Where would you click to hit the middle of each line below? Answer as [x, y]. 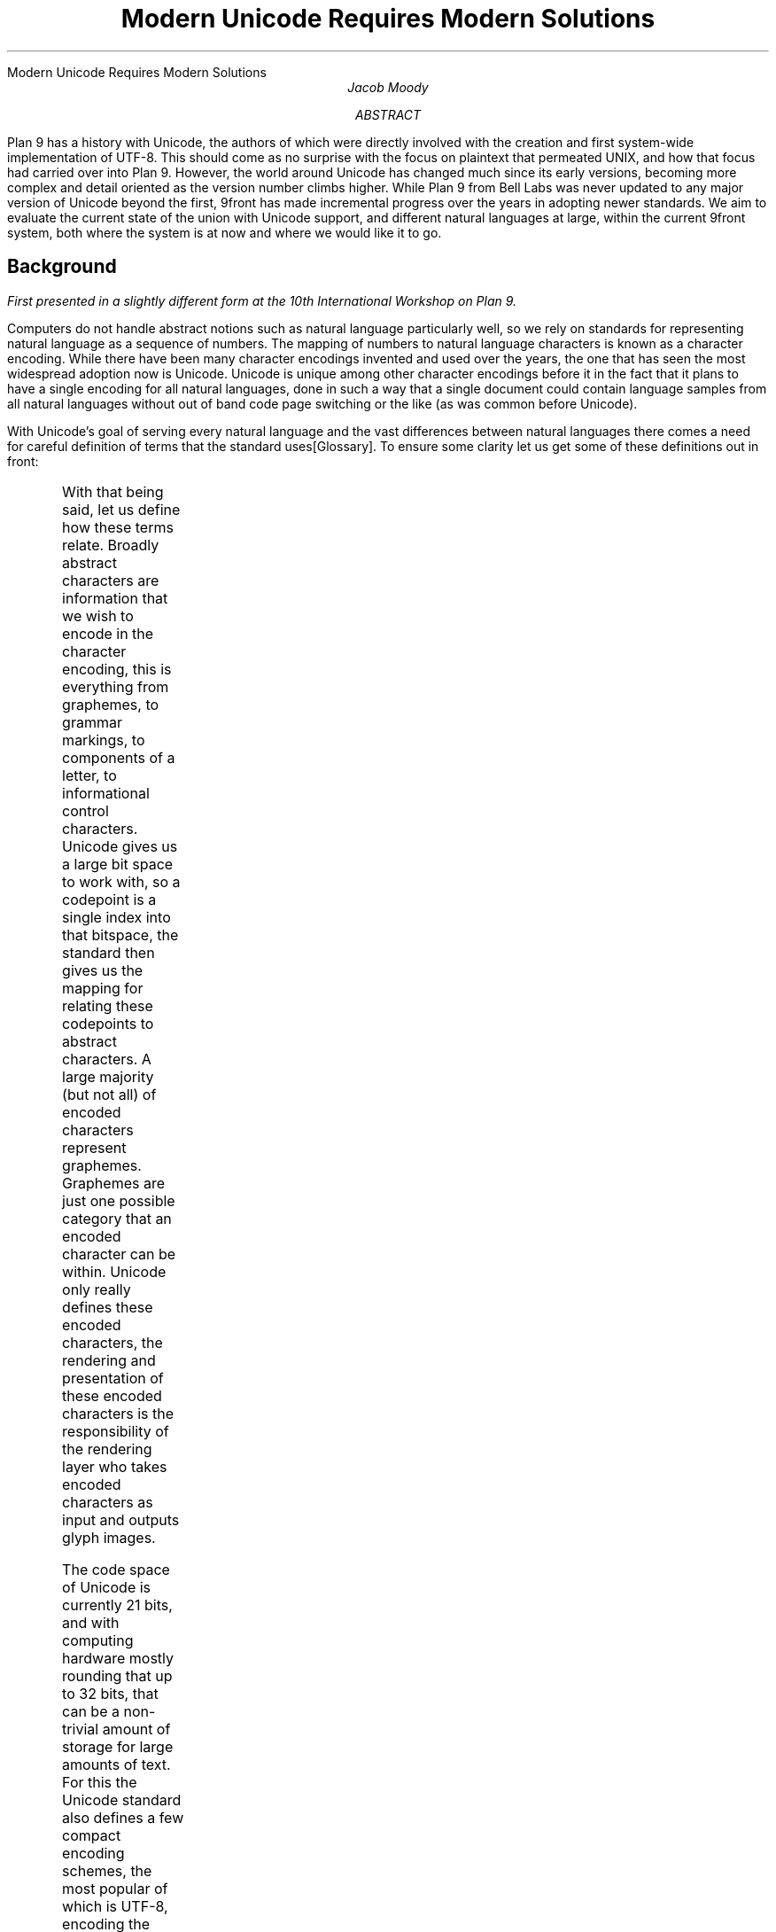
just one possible [119, 1200]
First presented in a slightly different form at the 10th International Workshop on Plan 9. [262, 300]
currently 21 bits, [117, 1605]
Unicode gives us [120, 846]
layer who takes [115, 1466]
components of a [119, 757]
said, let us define [121, 509]
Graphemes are [113, 1183]
